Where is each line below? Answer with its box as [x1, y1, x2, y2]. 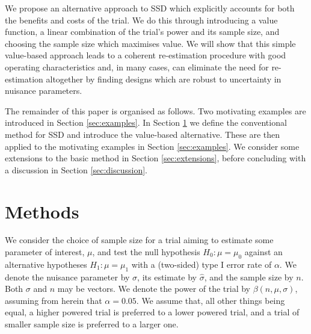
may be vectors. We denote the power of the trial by [57, 282, 251, 295]
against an [244, 246, 283, 258]
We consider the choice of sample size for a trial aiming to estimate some [5, 233, 274, 246]
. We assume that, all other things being [136, 294, 285, 306]
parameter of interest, [5, 246, 85, 258]
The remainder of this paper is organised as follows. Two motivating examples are [5, 104, 306, 117]
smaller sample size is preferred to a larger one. [5, 318, 179, 330]
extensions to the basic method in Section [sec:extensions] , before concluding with [5, 152, 306, 164]
